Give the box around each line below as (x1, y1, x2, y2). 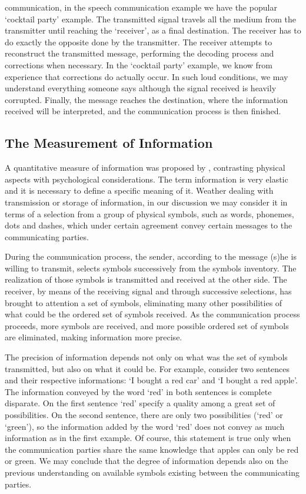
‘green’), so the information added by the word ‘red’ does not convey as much (5, 420, 285, 432)
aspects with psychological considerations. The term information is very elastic (5, 173, 288, 185)
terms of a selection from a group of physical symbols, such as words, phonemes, (5, 207, 294, 220)
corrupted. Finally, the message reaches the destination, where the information (5, 93, 288, 105)
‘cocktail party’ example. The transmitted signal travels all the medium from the (5, 12, 297, 25)
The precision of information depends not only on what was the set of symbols (5, 351, 288, 363)
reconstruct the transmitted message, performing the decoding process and (5, 47, 274, 59)
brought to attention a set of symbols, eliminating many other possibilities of (5, 296, 282, 309)
